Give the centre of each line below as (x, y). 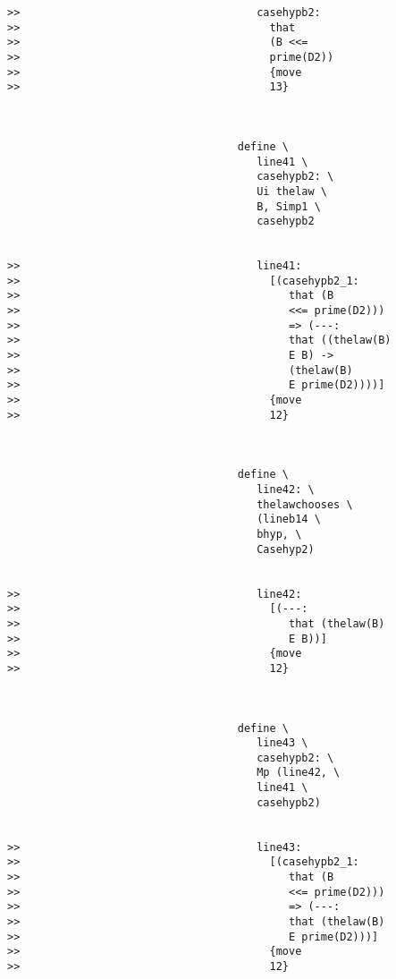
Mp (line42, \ (299, 773)
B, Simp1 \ (289, 206)
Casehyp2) (286, 549)
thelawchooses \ (305, 504)
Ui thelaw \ (292, 191)
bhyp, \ (279, 534)
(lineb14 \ (289, 519)
